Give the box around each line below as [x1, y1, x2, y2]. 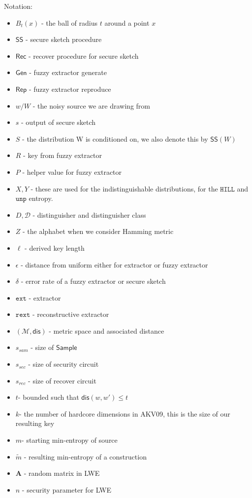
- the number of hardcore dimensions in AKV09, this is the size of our [19, 408, 230, 419]
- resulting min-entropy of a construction [24, 451, 147, 461]
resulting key [15, 418, 55, 428]
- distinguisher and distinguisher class [32, 209, 146, 220]
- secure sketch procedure [26, 34, 102, 44]
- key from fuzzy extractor [23, 150, 102, 160]
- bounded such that [18, 392, 79, 402]
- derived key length [25, 242, 85, 253]
